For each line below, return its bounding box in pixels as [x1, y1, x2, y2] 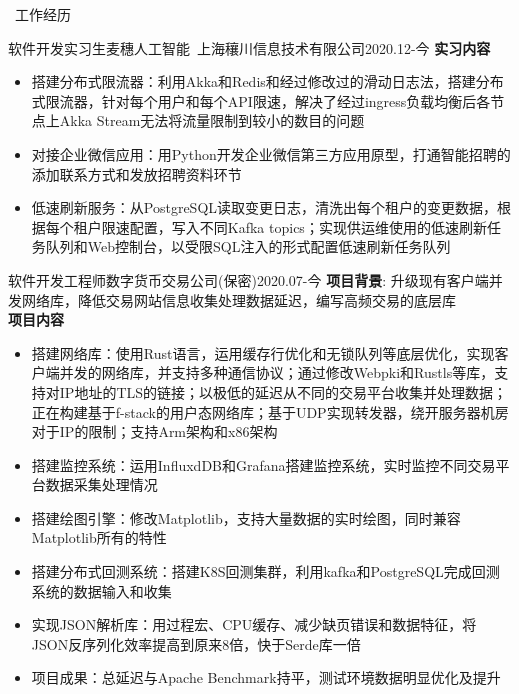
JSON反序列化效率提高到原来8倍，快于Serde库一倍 [31, 633, 361, 654]
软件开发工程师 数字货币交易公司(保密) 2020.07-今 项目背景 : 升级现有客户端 [8, 269, 489, 290]
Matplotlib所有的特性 [31, 527, 167, 548]
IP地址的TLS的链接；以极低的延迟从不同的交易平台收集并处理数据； [59, 381, 508, 402]
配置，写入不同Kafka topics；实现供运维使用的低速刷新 [129, 216, 487, 237]
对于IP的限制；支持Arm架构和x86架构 [31, 421, 278, 442]
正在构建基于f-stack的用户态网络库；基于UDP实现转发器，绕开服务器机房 [31, 401, 509, 422]
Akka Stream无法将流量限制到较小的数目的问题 [59, 110, 365, 131]
